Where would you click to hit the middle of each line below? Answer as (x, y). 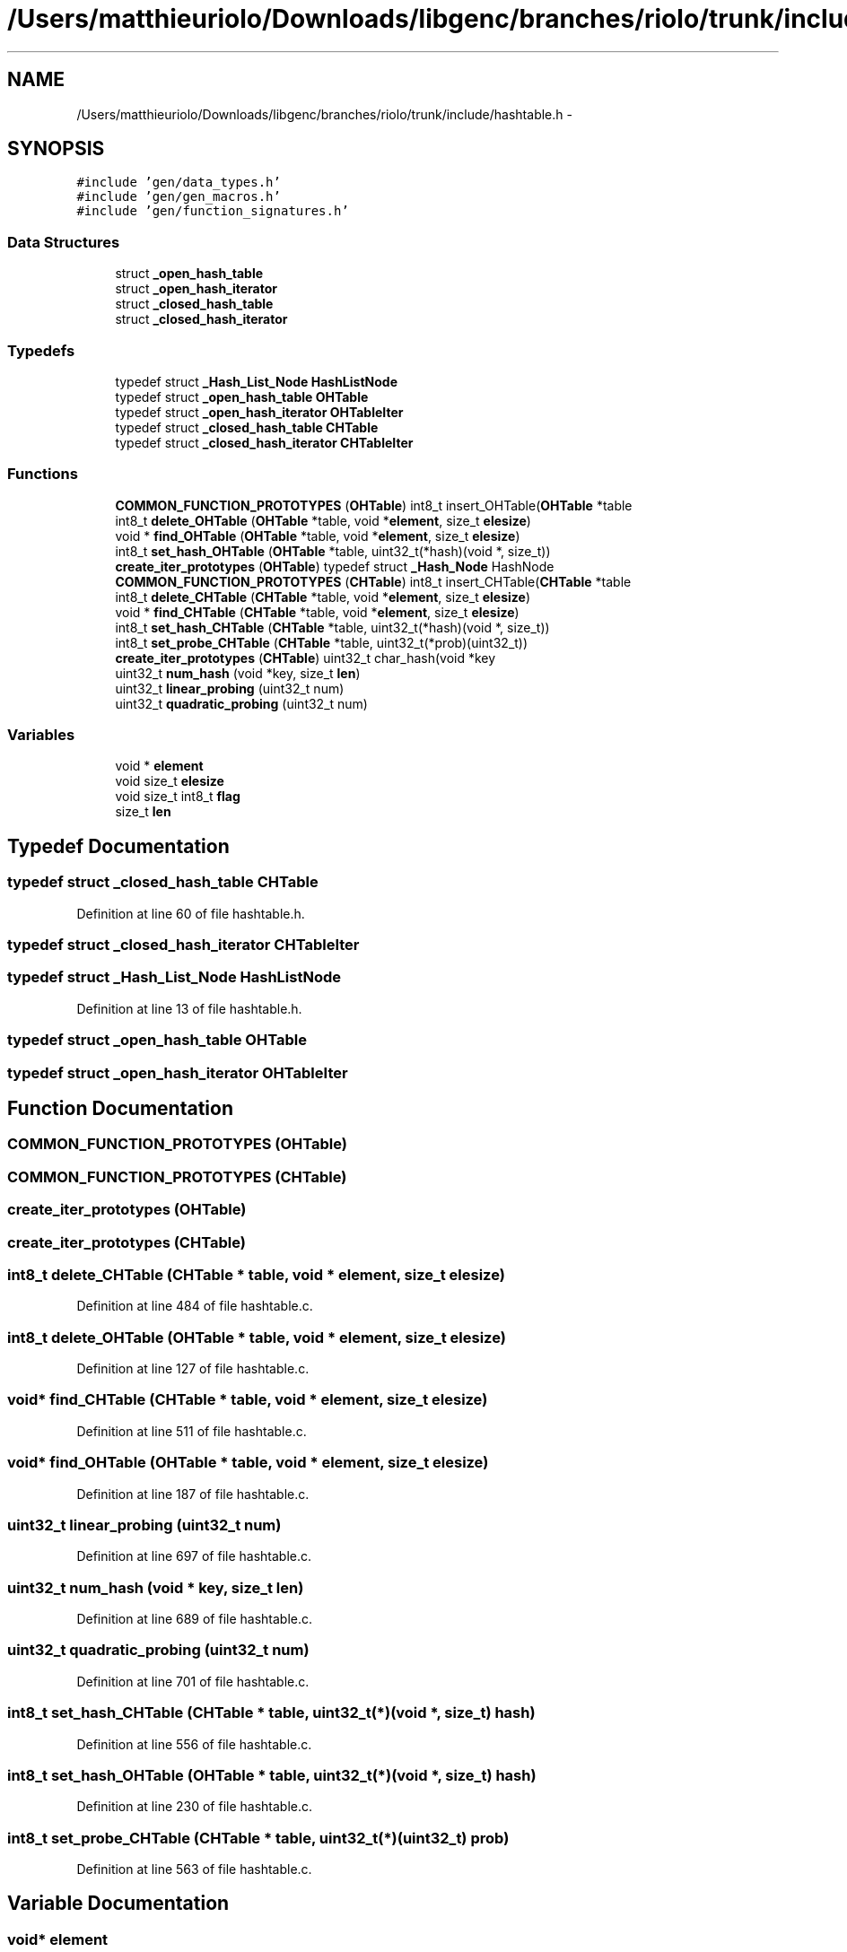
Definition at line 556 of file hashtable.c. (194, 1744)
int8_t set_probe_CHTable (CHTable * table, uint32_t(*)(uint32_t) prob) (258, 1838)
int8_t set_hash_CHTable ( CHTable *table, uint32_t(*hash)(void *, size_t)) (332, 627)
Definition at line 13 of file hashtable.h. (189, 1008)
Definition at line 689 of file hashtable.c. (195, 1619)
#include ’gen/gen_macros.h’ (179, 197)
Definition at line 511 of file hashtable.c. (192, 1431)
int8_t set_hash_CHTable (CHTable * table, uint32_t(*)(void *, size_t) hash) (271, 1713)
